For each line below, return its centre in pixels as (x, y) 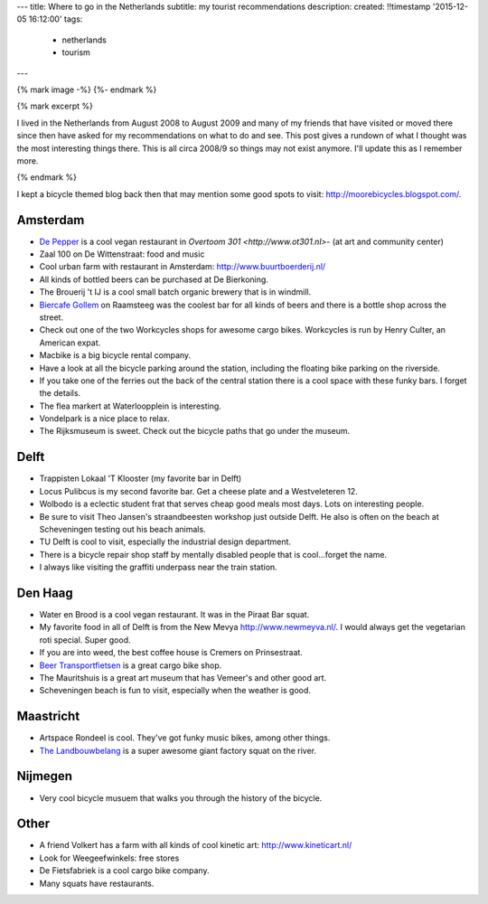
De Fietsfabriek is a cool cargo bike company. (124, 871)
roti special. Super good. (85, 640)
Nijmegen (44, 776)
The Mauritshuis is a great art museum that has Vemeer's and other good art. (183, 677)
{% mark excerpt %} (55, 106)
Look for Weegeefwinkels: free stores (109, 858)
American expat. (70, 343)
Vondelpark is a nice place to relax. (105, 419)
